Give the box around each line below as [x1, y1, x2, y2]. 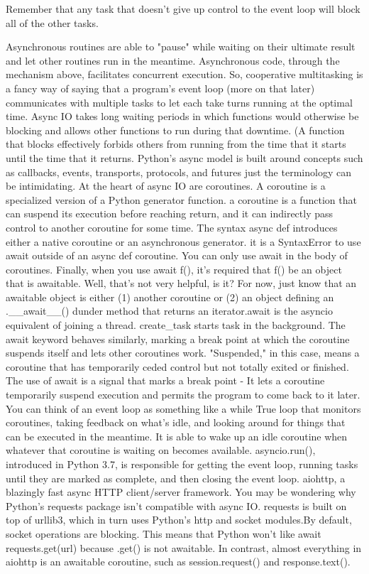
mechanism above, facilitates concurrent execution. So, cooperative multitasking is [6, 67, 363, 82]
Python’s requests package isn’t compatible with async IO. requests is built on [6, 498, 347, 513]
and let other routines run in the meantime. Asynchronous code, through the [6, 53, 340, 67]
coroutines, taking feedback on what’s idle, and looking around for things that [6, 415, 346, 430]
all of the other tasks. [6, 15, 99, 30]
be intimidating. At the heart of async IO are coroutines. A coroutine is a [6, 178, 326, 193]
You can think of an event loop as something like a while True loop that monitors [6, 401, 361, 416]
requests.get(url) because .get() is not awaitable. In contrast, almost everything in [6, 540, 362, 555]
